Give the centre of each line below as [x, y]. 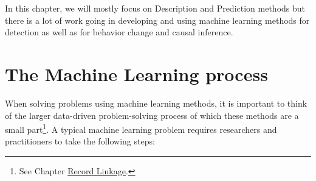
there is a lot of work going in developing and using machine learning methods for [157, 20]
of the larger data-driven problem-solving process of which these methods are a [152, 115]
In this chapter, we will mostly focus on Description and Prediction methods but [155, 8]
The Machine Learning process [136, 73]
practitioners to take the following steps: [80, 141]
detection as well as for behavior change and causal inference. [119, 32]
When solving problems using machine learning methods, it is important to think [156, 103]
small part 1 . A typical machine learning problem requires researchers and [141, 128]
